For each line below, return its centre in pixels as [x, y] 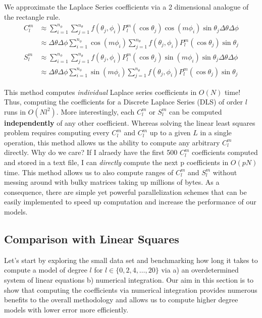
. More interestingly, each [95, 111]
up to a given [170, 132]
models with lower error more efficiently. [66, 309]
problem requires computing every [57, 132]
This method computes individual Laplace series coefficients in [100, 92]
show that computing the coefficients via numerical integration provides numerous [131, 289]
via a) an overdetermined [200, 270]
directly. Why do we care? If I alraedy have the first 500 [91, 152]
